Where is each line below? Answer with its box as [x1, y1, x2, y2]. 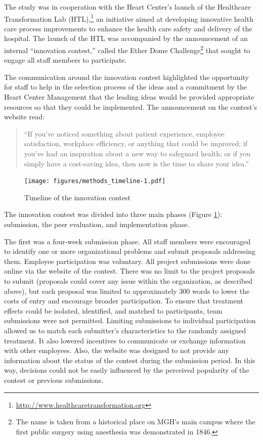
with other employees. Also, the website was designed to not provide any [4, 345, 229, 356]
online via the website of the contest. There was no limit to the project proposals [4, 266, 255, 276]
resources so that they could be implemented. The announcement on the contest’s [4, 101, 257, 112]
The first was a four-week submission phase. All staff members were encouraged [4, 236, 251, 246]
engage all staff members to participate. [4, 55, 127, 65]
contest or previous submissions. [4, 374, 104, 385]
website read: [4, 111, 45, 122]
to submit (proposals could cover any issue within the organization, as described [4, 276, 253, 286]
